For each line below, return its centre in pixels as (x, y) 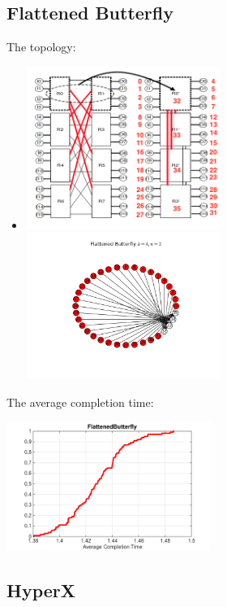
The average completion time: (80, 402)
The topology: (41, 47)
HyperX (41, 590)
